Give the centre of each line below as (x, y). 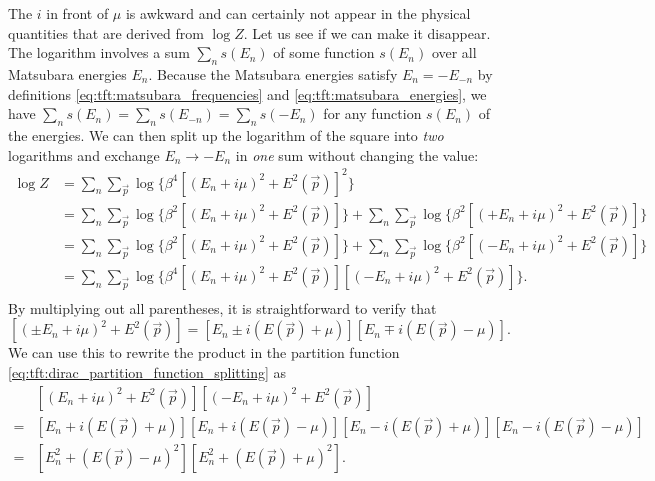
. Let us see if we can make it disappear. (367, 32)
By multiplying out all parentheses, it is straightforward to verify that (222, 307)
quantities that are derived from (106, 32)
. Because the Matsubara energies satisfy (273, 73)
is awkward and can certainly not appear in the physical (298, 13)
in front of (77, 13)
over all (454, 52)
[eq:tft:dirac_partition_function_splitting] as (147, 372)
